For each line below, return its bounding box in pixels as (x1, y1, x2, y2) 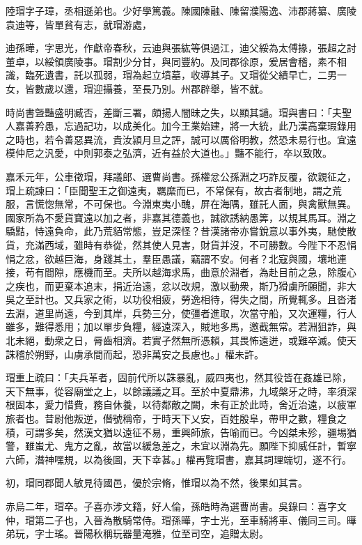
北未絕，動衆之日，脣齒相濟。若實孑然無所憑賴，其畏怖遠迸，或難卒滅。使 (6, 333, 347, 348)
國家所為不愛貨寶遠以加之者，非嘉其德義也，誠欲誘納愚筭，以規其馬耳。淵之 (6, 210, 356, 224)
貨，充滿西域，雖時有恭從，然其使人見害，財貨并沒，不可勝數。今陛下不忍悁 (6, 237, 356, 252)
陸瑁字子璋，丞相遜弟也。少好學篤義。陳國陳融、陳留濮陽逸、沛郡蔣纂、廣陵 (6, 3, 356, 17)
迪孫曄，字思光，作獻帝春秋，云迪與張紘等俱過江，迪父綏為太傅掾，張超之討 (6, 40, 356, 55)
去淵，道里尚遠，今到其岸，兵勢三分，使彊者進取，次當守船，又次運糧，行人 (6, 305, 356, 320)
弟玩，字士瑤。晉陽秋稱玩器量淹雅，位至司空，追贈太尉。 (6, 526, 269, 541)
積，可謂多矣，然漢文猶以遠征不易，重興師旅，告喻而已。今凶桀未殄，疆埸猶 (6, 424, 356, 439)
